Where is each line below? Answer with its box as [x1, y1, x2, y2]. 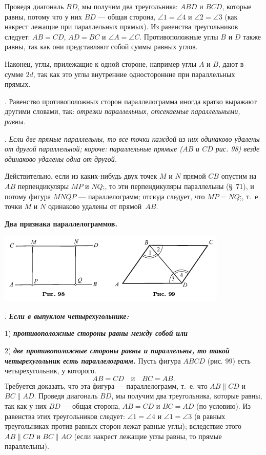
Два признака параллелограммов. [5, 218, 117, 229]
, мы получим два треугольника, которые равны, [111, 390, 262, 401]
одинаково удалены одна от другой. [5, 153, 117, 164]
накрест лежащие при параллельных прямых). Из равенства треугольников [5, 21, 238, 32]
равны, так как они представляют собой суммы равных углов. [5, 41, 198, 52]
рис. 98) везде [215, 143, 260, 154]
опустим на [221, 170, 257, 181]
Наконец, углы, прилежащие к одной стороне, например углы [5, 58, 197, 69]
